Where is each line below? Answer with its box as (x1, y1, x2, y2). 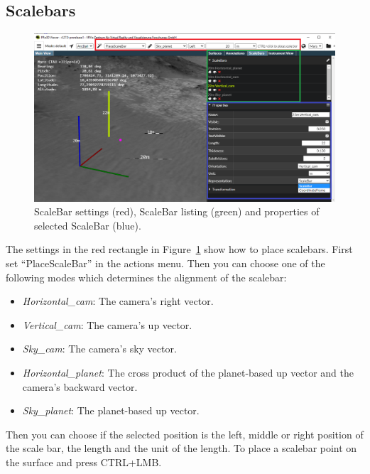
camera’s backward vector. (22, 379, 138, 394)
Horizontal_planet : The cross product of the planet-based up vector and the (22, 365, 354, 379)
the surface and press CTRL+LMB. (6, 454, 162, 469)
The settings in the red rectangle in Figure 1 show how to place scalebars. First (6, 242, 353, 257)
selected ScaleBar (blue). (34, 217, 141, 232)
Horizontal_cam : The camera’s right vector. (22, 293, 214, 308)
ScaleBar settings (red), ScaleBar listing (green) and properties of (34, 204, 320, 219)
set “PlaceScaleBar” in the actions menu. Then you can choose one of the (6, 256, 325, 270)
